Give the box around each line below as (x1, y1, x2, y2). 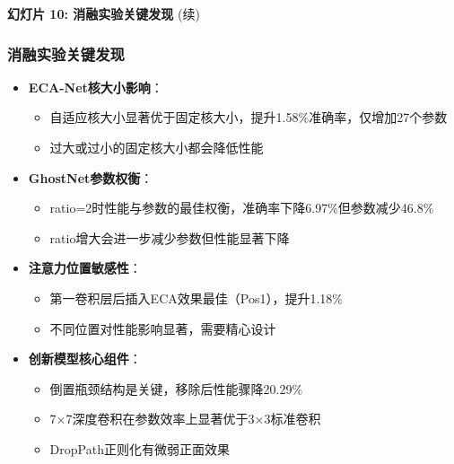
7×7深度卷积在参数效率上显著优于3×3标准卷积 (49, 409, 321, 428)
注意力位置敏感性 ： (28, 258, 142, 277)
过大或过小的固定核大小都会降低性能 (49, 138, 264, 156)
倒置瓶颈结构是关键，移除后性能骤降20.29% (49, 379, 303, 398)
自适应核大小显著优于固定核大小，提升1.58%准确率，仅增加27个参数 (49, 108, 448, 127)
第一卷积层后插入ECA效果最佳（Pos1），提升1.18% (49, 288, 343, 307)
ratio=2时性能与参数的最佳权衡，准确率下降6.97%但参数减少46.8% (49, 198, 434, 217)
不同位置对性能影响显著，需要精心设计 (49, 319, 276, 337)
